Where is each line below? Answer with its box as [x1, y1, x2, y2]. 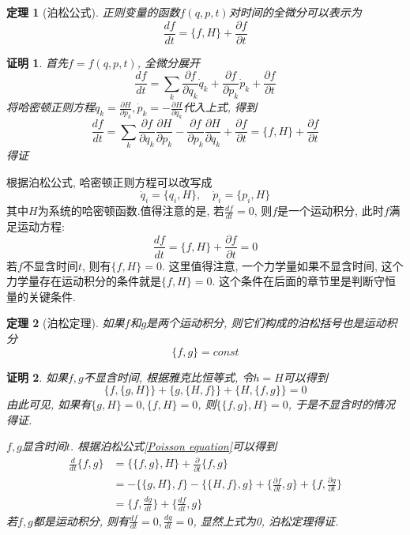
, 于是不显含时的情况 [288, 396, 396, 413]
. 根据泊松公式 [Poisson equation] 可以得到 [70, 438, 277, 454]
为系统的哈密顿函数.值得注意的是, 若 [37, 202, 225, 219]
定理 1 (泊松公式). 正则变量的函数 [6, 4, 180, 20]
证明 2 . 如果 [6, 368, 68, 385]
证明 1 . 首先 [6, 54, 68, 70]
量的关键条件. [6, 288, 76, 304]
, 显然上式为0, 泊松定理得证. [193, 512, 339, 529]
